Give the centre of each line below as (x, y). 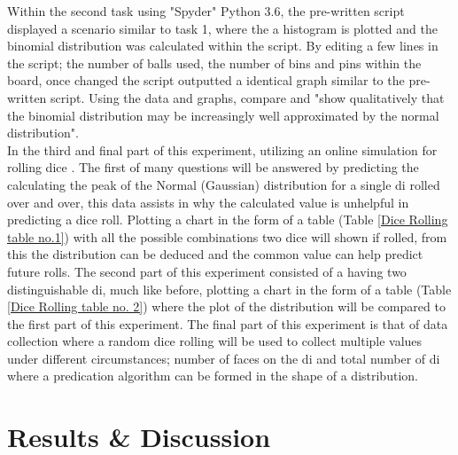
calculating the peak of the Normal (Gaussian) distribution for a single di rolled (224, 184)
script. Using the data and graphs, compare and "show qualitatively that (248, 97)
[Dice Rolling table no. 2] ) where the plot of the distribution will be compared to (226, 306)
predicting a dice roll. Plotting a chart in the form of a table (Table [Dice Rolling (228, 220)
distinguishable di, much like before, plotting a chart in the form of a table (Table (229, 289)
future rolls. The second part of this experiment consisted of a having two (207, 271)
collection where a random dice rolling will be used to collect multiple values (215, 341)
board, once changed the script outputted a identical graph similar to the (206, 80)
